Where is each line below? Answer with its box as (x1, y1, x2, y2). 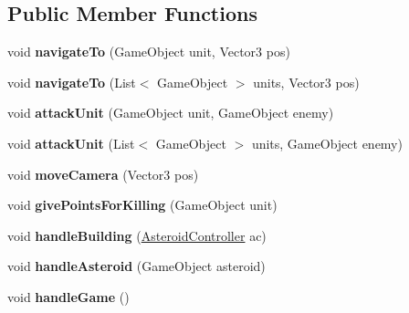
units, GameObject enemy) (251, 133, 403, 152)
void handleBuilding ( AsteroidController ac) (7, 225, 267, 245)
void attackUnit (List (7, 133, 135, 152)
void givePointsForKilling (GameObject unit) (7, 195, 278, 214)
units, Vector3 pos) (253, 72, 360, 91)
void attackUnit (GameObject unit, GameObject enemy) (7, 103, 334, 122)
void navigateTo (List (7, 72, 136, 91)
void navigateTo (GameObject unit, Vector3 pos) (7, 42, 290, 61)
